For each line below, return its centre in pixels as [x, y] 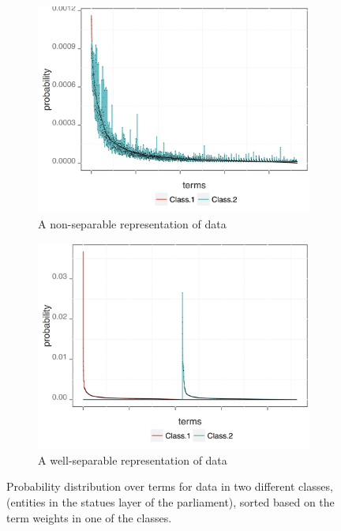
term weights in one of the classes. [89, 517]
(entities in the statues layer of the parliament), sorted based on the [170, 502]
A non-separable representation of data [132, 223]
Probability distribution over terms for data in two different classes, [170, 486]
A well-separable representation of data [133, 459]
